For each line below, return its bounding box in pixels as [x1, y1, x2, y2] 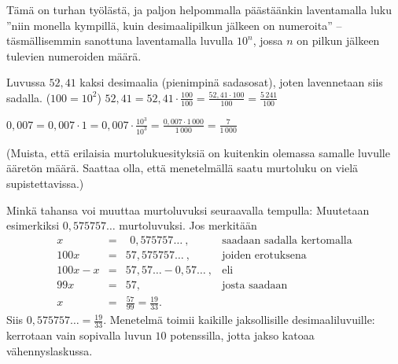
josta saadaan [222, 279, 288, 291]
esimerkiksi [6, 217, 60, 233]
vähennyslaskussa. [6, 342, 93, 358]
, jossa [252, 32, 283, 49]
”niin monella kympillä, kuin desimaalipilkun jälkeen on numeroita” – [6, 17, 342, 33]
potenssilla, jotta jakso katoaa [170, 327, 315, 344]
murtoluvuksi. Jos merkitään [119, 217, 257, 233]
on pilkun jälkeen [297, 32, 380, 49]
